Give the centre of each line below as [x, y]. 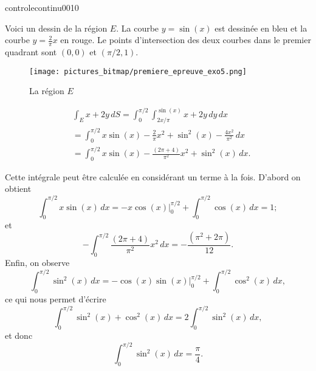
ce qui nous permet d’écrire [56, 299]
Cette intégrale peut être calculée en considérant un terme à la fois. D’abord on [153, 176]
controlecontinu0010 [42, 7]
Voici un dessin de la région [56, 28]
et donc [19, 335]
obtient [18, 189]
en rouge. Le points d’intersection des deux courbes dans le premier [186, 40]
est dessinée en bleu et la [261, 28]
